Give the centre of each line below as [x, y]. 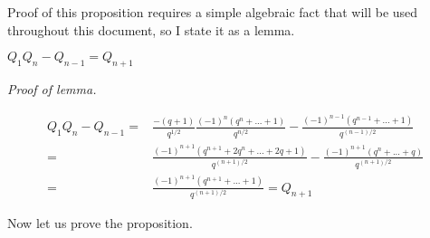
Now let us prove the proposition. [100, 223]
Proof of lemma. [52, 88]
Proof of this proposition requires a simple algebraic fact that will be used [213, 12]
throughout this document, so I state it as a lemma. [151, 29]
